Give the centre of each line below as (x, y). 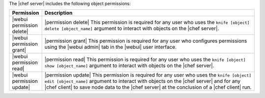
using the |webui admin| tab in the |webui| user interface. (110, 47)
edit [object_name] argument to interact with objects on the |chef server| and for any (142, 81)
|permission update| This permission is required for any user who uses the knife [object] (148, 75)
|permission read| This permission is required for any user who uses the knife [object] (145, 59)
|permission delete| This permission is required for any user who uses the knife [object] (147, 22)
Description (59, 13)
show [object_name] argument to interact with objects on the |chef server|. (129, 66)
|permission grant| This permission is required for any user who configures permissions (146, 41)
